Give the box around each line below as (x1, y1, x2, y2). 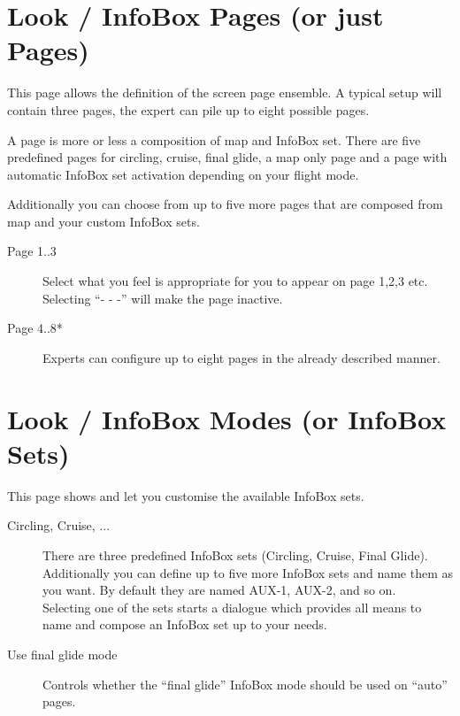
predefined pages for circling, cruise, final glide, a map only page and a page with (7, 148, 448, 166)
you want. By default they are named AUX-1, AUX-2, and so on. (42, 581, 396, 599)
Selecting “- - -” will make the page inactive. (42, 289, 283, 307)
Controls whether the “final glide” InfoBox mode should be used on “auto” (42, 674, 448, 693)
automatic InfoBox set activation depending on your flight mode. (7, 165, 359, 183)
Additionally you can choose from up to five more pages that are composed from (7, 195, 443, 213)
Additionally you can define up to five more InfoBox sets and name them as (42, 563, 454, 581)
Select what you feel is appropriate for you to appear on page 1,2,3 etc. (42, 272, 428, 290)
